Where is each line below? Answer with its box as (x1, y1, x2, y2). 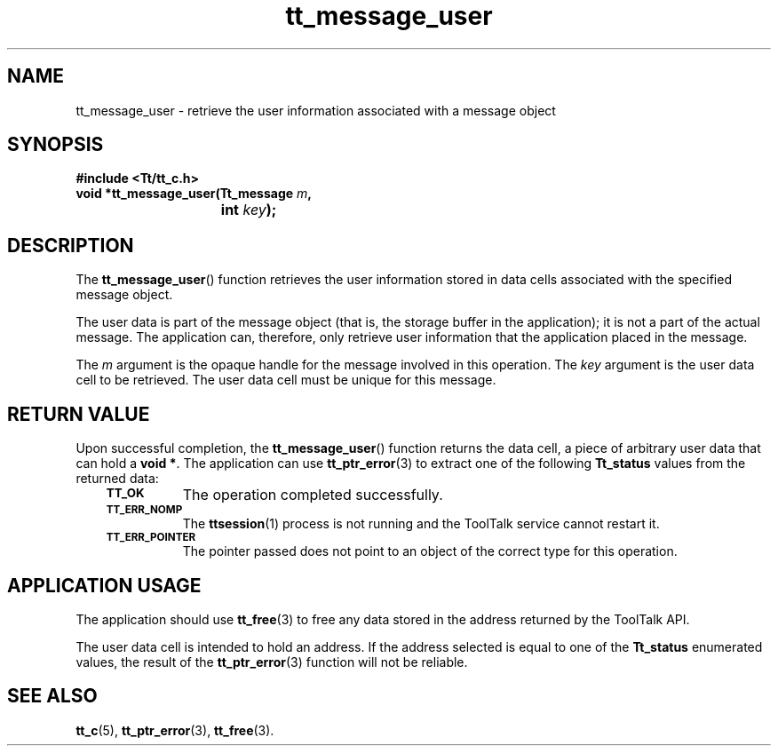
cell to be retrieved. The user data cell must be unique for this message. (75, 372, 496, 388)
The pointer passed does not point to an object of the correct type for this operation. (182, 543, 678, 559)
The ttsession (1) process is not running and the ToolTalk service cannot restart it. (182, 516, 660, 532)
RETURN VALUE (7, 402, 150, 425)
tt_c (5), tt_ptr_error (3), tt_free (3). (75, 722, 274, 738)
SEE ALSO (7, 685, 98, 708)
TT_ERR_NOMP (106, 503, 183, 517)
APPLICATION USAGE (7, 574, 202, 597)
